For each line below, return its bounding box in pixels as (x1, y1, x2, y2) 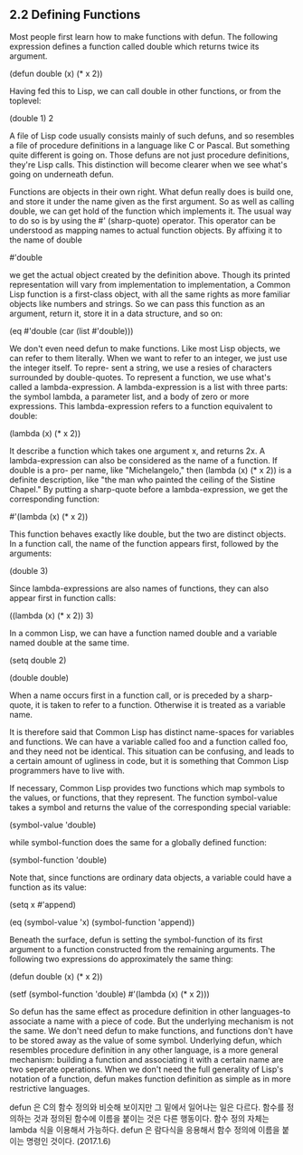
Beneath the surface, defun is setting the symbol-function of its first (9, 934, 263, 945)
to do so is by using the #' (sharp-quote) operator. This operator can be (9, 215, 276, 225)
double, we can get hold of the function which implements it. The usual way (9, 205, 292, 216)
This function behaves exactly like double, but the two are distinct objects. (9, 529, 287, 539)
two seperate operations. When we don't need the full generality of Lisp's (9, 1064, 284, 1074)
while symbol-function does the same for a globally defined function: (9, 836, 267, 847)
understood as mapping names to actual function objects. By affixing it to (9, 224, 283, 235)
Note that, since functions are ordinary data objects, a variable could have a (9, 872, 292, 883)
